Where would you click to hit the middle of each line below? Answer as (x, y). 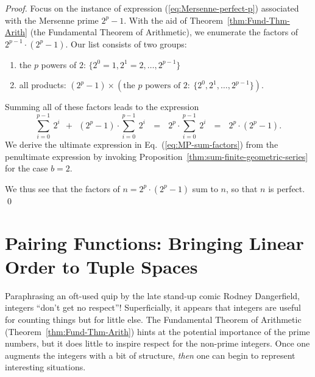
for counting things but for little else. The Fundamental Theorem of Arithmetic (153, 319)
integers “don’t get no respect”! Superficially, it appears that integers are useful (153, 307)
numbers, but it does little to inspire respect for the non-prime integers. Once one (157, 343)
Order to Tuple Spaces (101, 266)
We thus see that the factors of (62, 188)
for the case (27, 168)
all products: (43, 85)
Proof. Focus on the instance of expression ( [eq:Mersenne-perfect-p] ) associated (152, 8)
